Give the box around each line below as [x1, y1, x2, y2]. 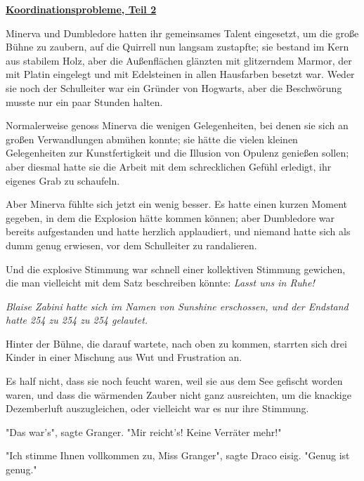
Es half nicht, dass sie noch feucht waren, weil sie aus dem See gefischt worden [6, 374, 343, 388]
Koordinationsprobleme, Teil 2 [6, 2, 157, 16]
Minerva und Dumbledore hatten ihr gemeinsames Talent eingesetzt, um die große [6, 25, 359, 40]
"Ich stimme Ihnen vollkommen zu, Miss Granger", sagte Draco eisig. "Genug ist [6, 448, 350, 463]
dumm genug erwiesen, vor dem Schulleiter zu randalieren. [6, 237, 257, 252]
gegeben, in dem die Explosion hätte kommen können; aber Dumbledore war [6, 210, 335, 225]
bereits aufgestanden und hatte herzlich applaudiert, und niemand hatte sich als [6, 224, 351, 239]
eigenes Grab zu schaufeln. [6, 173, 120, 187]
